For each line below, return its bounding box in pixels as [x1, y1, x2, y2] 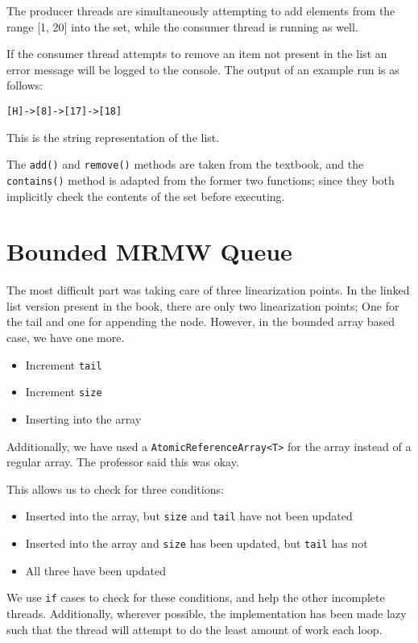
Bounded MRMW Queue [6, 235, 292, 268]
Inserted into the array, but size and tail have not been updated [25, 507, 353, 524]
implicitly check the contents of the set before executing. [6, 187, 285, 204]
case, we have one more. [6, 329, 125, 346]
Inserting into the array [25, 410, 142, 427]
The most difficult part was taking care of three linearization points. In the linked [6, 282, 410, 299]
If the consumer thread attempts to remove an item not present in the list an [6, 45, 387, 62]
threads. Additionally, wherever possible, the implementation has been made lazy [6, 604, 407, 621]
